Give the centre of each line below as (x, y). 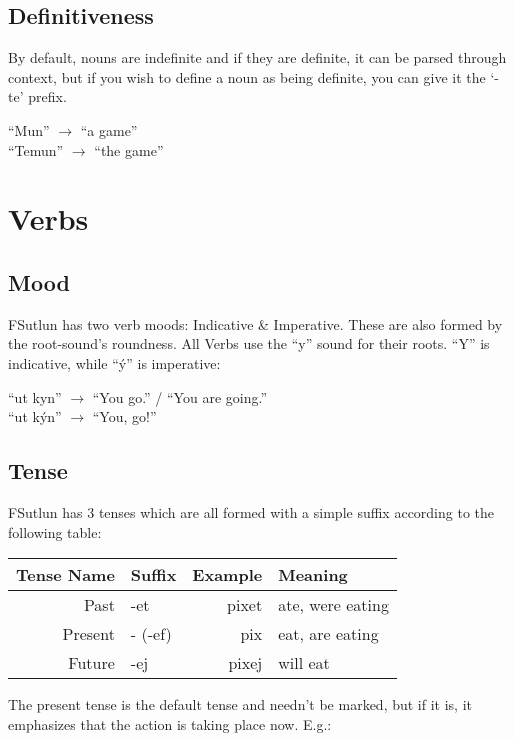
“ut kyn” (35, 396)
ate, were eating (333, 605)
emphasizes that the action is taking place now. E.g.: (170, 723)
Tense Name (65, 575)
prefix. (47, 96)
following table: (55, 531)
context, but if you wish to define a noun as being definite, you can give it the (247, 76)
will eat (304, 663)
